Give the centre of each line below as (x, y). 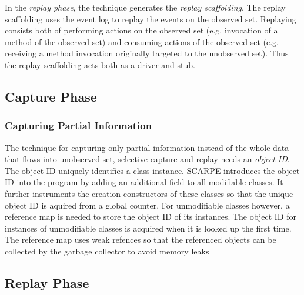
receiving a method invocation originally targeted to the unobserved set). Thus (147, 53)
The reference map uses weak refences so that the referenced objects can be (141, 239)
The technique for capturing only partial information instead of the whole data (147, 147)
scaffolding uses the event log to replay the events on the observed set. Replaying (151, 19)
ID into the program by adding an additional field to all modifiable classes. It (144, 182)
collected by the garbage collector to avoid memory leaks (107, 251)
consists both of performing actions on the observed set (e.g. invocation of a (141, 30)
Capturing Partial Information (78, 125)
